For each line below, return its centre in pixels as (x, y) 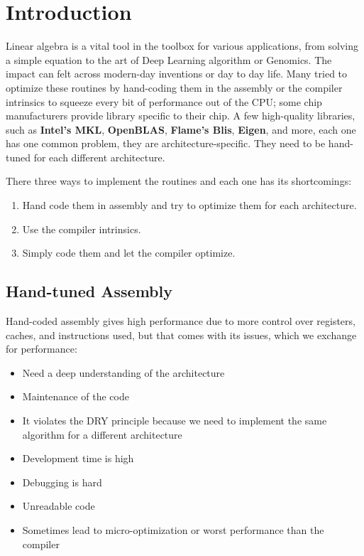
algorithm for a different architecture (102, 434)
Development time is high (78, 458)
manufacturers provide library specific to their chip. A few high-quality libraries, (181, 116)
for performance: (42, 349)
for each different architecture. (99, 157)
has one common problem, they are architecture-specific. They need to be (166, 143)
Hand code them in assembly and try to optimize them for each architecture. (189, 205)
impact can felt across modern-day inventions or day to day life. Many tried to (177, 74)
